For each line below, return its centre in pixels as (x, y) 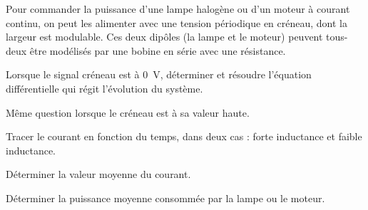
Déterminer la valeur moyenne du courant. (98, 174)
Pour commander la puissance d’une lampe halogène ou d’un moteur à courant (178, 9)
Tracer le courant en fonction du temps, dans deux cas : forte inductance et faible (184, 136)
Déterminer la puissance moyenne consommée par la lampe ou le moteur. (165, 198)
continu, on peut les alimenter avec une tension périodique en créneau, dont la (177, 22)
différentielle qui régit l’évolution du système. (104, 88)
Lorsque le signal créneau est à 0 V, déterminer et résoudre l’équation (159, 74)
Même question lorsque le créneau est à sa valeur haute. (128, 112)
